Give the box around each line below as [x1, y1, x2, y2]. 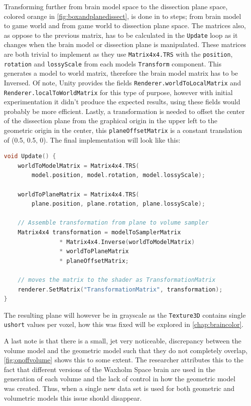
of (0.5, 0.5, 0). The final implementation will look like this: [4, 134, 181, 145]
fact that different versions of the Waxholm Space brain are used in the [4, 364, 216, 374]
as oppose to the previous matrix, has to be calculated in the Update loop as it [4, 30, 238, 40]
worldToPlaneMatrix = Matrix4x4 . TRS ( [17, 191, 140, 198]
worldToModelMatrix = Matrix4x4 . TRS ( [17, 162, 140, 169]
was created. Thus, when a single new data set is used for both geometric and [4, 383, 235, 393]
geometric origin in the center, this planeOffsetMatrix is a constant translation [4, 125, 242, 135]
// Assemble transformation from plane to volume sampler [17, 219, 209, 227]
